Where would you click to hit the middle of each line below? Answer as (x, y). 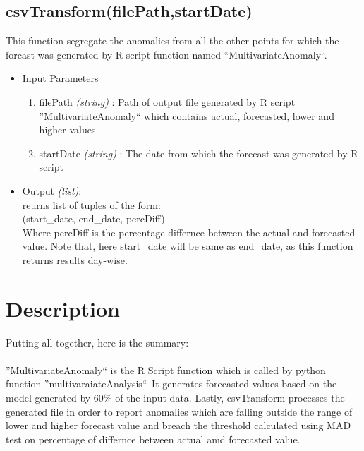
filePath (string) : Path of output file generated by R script (167, 101)
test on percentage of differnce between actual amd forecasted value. (153, 439)
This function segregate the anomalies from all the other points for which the (172, 41)
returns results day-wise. (75, 259)
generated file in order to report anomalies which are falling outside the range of (179, 411)
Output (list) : (52, 190)
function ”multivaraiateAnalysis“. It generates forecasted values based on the (171, 384)
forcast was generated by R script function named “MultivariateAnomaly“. (166, 54)
